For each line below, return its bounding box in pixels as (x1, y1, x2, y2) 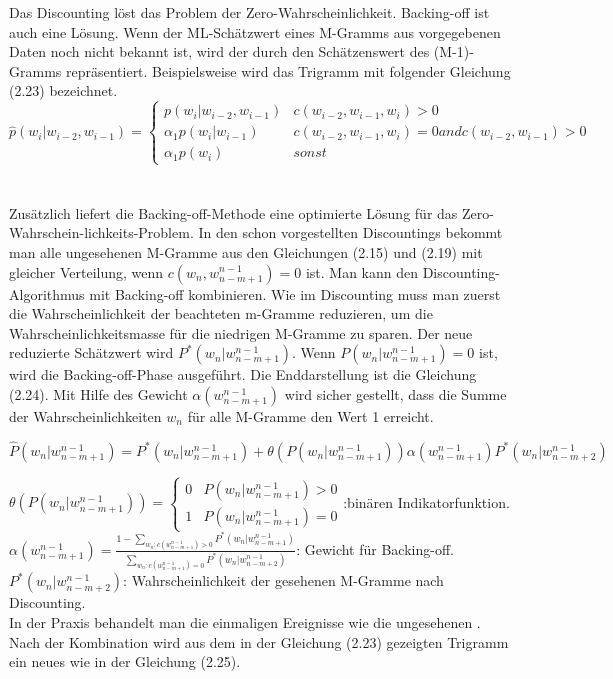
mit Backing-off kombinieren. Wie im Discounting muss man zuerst (89, 283, 501, 304)
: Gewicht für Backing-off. (296, 538, 454, 559)
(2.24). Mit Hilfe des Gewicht (9, 383, 188, 404)
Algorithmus (9, 283, 85, 304)
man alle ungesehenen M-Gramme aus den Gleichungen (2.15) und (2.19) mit (9, 241, 483, 262)
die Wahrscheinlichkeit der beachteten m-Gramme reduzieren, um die (9, 303, 433, 324)
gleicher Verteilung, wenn (9, 261, 164, 282)
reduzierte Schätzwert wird (9, 342, 174, 363)
